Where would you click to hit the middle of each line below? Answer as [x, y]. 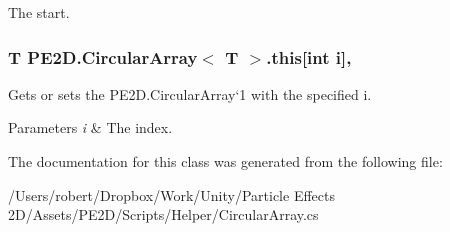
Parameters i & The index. [90, 127]
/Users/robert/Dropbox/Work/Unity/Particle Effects [171, 194]
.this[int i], [309, 56]
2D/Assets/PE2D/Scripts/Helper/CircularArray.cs [163, 214]
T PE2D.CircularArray [103, 56]
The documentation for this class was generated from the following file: [225, 161]
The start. [39, 12]
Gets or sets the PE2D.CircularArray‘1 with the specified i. [190, 93]
